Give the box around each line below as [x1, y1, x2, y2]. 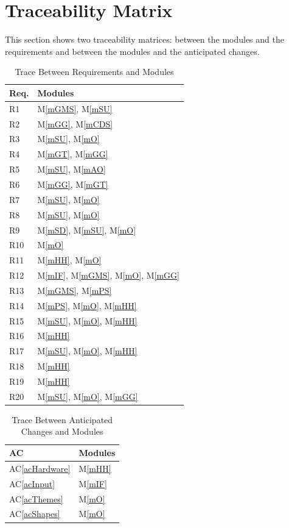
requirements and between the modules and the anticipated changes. [5, 45, 260, 57]
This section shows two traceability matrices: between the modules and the [5, 33, 284, 46]
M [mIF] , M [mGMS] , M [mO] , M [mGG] [37, 269, 179, 282]
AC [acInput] [9, 477, 55, 490]
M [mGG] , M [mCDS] [37, 117, 113, 130]
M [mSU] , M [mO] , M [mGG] [37, 390, 138, 402]
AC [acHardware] [9, 462, 71, 474]
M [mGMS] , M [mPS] [37, 284, 112, 296]
